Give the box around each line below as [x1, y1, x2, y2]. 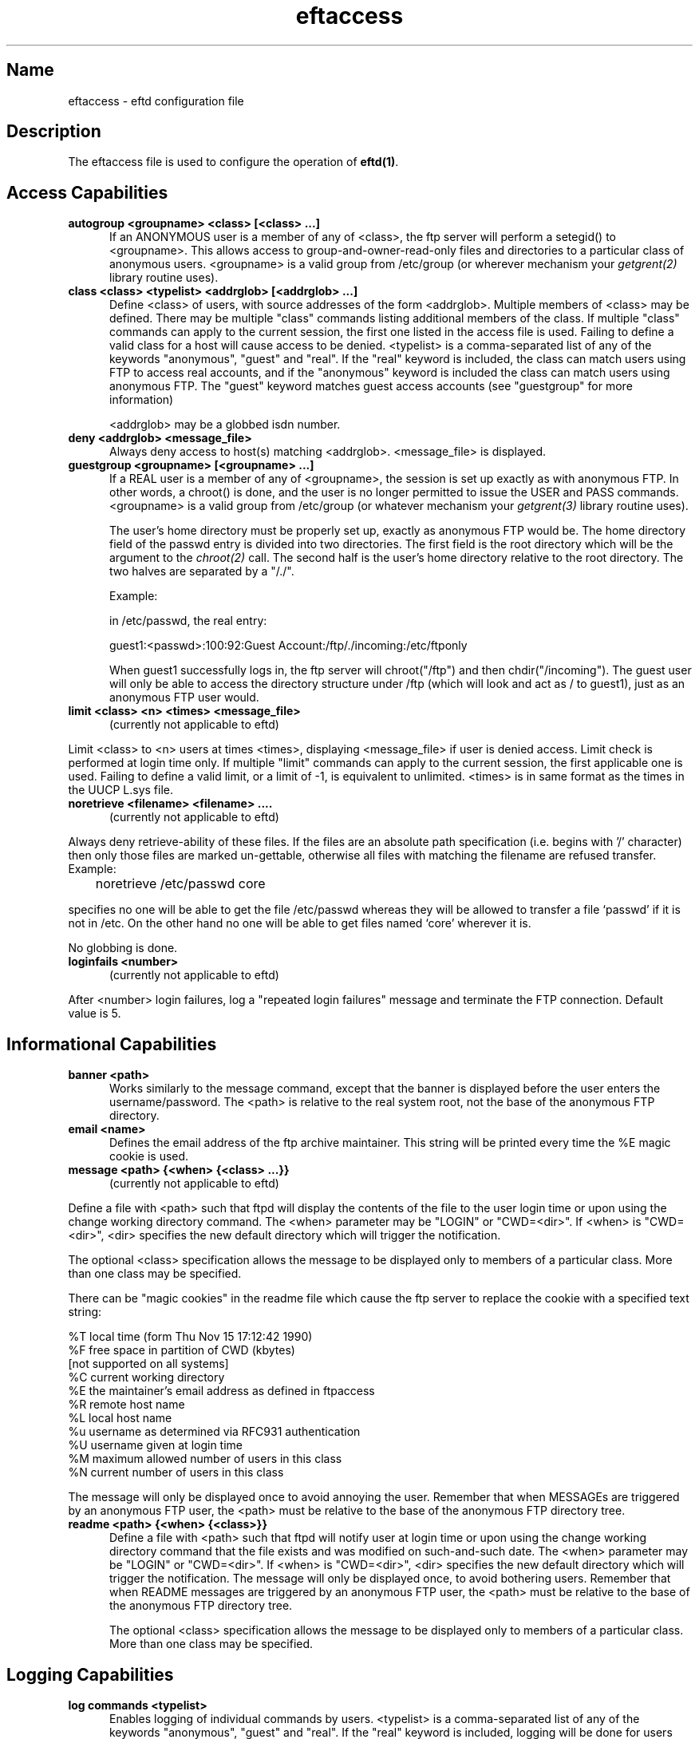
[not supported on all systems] [68, 1357, 229, 1371]
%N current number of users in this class [68, 1465, 284, 1480]
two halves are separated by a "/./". [109, 564, 294, 579]
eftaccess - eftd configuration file [68, 93, 244, 108]
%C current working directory [68, 1370, 225, 1385]
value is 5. [68, 1006, 121, 1021]
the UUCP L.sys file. [68, 783, 173, 797]
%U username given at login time [68, 1438, 243, 1452]
